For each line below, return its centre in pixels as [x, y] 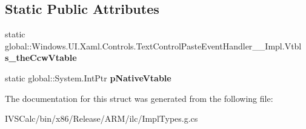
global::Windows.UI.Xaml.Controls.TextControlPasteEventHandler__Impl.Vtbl [153, 46]
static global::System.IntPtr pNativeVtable [88, 77]
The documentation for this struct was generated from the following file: [139, 98]
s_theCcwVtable [41, 58]
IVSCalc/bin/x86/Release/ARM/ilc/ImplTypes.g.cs [101, 118]
